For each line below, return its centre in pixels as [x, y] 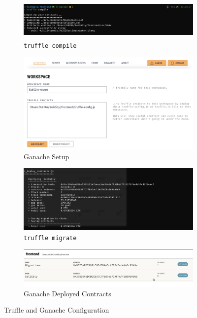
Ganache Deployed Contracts [67, 293]
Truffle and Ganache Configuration [57, 310]
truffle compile [50, 46]
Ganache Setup [47, 156]
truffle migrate [50, 238]
